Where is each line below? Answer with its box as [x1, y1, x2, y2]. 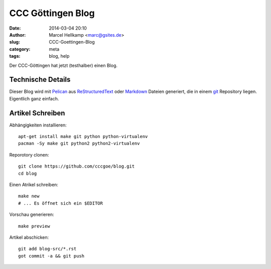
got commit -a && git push [18, 253, 85, 258]
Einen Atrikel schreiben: [9, 182, 59, 188]
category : [9, 46, 31, 52]
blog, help [49, 53, 70, 59]
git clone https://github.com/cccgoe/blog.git [18, 164, 135, 169]
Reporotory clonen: [9, 152, 50, 158]
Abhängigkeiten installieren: [9, 122, 67, 128]
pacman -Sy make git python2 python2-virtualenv [18, 141, 140, 147]
